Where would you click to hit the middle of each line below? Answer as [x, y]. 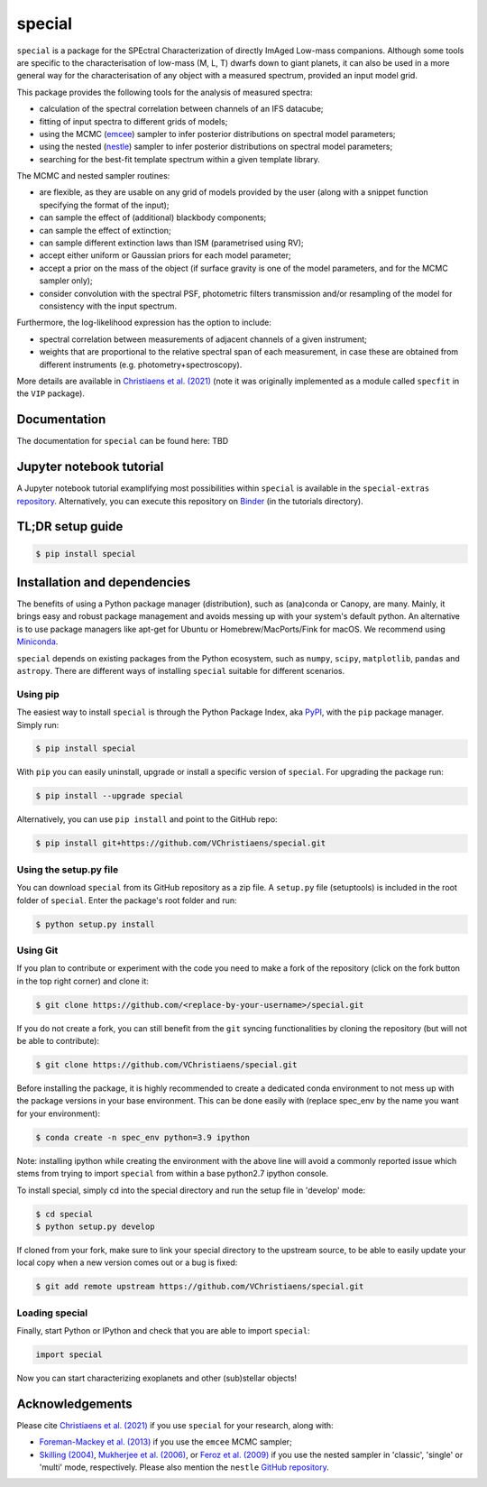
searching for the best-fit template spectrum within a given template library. [179, 159]
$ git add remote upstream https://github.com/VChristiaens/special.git [200, 1287]
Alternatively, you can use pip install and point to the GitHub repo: [147, 819]
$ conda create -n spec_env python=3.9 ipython [142, 1137]
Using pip [38, 694]
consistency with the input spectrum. [108, 306]
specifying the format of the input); [104, 205]
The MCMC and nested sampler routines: [93, 176]
